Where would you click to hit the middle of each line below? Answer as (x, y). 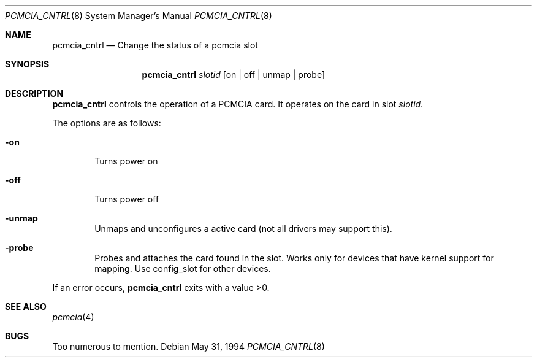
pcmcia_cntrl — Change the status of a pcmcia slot (155, 45)
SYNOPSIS (27, 64)
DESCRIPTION (34, 94)
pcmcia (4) (73, 317)
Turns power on (126, 161)
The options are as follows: (107, 123)
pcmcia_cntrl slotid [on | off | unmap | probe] (234, 75)
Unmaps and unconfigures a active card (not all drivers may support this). (243, 229)
